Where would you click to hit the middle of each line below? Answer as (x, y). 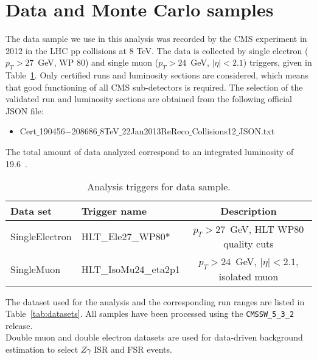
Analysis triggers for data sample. (159, 187)
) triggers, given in (277, 62)
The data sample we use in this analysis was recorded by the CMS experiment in (156, 39)
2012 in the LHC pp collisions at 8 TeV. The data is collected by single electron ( (157, 50)
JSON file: (25, 110)
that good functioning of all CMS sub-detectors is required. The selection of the (154, 87)
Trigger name (114, 211)
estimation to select (42, 349)
